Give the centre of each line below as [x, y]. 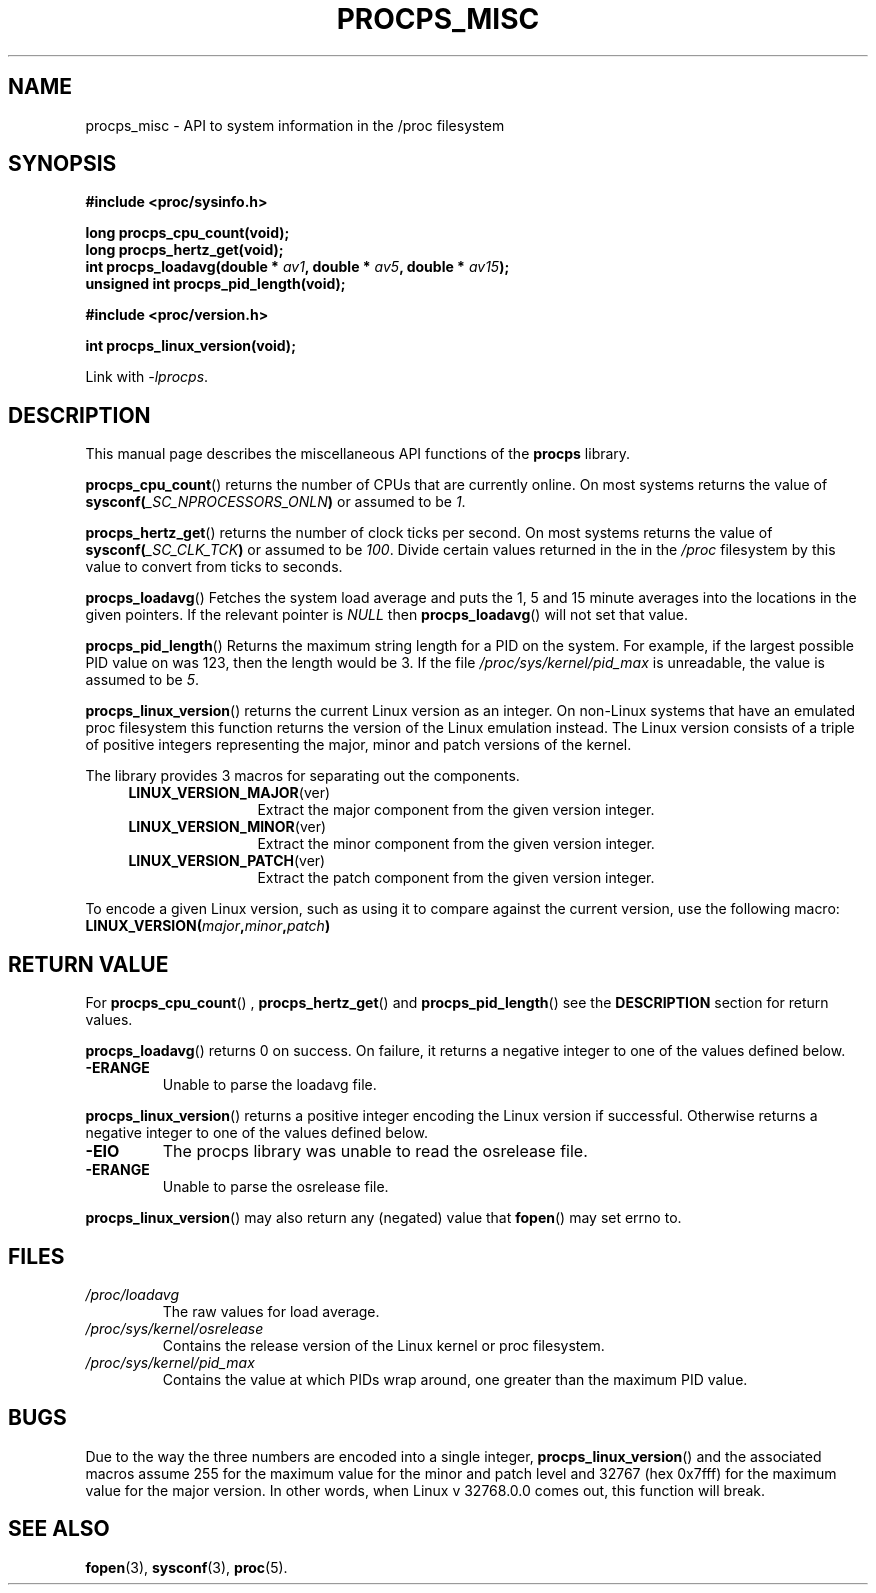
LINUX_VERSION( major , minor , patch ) [208, 926]
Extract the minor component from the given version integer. [456, 844]
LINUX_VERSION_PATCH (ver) [227, 861]
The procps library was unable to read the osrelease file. [375, 1151]
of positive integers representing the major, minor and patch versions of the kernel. [358, 745]
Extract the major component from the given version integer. [456, 810]
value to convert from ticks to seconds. [214, 567]
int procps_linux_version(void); [190, 346]
